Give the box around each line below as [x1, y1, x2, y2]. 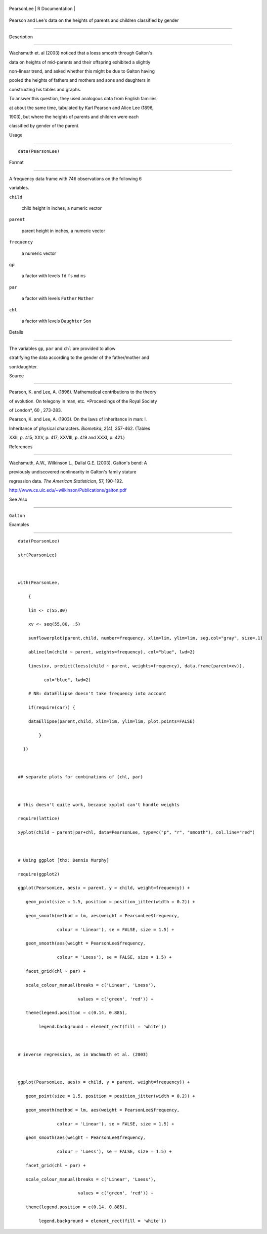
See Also [9, 496, 28, 502]
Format [9, 159, 24, 166]
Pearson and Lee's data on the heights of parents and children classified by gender [9, 17, 179, 23]
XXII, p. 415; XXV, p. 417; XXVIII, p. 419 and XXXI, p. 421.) [9, 434, 125, 441]
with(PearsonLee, [18, 580, 60, 586]
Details [9, 329, 23, 335]
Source [9, 372, 24, 379]
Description [9, 34, 33, 40]
